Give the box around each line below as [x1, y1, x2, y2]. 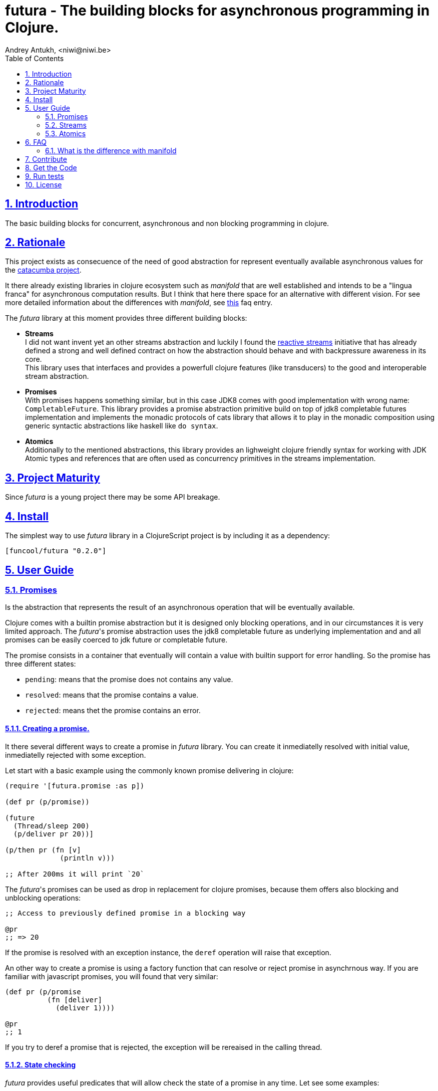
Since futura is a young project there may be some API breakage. [5, 493, 220, 502]
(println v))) [60, 853, 115, 862]
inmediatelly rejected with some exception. [5, 750, 146, 759]
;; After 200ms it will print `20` [5, 869, 145, 878]
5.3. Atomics [45, 129, 86, 138]
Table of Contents [5, 54, 64, 63]
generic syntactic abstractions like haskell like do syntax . [25, 421, 218, 430]
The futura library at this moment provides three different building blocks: [5, 314, 247, 323]
